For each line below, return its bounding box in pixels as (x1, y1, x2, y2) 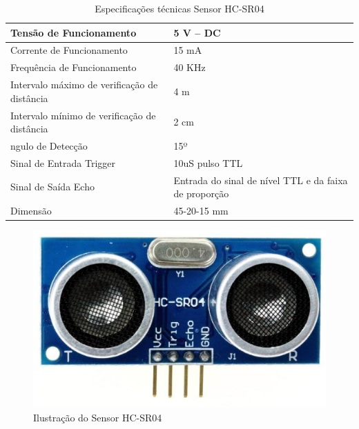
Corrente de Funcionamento (10, 43, 128, 57)
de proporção (173, 186, 229, 201)
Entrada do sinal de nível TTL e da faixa (173, 172, 348, 187)
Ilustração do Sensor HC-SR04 (33, 410, 162, 424)
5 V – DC (173, 25, 221, 39)
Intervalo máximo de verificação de (10, 77, 158, 92)
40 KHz (173, 60, 206, 74)
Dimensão (10, 203, 52, 218)
